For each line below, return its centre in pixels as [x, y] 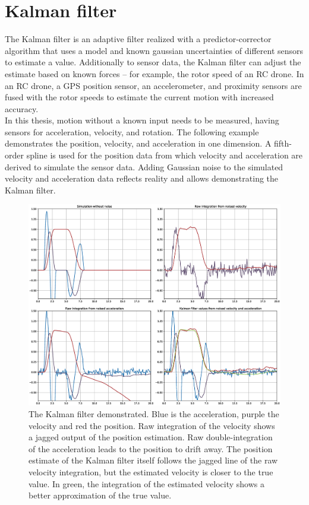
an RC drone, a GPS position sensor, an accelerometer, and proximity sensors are [153, 85]
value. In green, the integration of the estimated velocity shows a [146, 483]
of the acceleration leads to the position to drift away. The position [151, 448]
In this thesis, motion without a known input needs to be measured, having [142, 120]
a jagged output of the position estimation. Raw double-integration [151, 437]
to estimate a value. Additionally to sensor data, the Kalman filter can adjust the [153, 62]
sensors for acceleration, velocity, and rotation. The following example [132, 131]
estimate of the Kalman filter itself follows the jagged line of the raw [153, 460]
